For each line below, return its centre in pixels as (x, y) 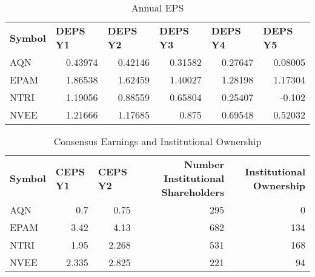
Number (204, 164)
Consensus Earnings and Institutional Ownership (157, 141)
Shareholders (193, 192)
